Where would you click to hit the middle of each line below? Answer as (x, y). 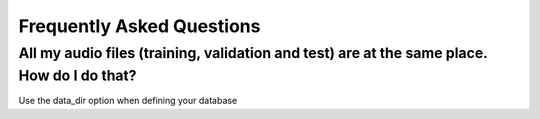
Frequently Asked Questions (139, 26)
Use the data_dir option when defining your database (128, 101)
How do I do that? (77, 75)
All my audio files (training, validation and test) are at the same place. (253, 53)
